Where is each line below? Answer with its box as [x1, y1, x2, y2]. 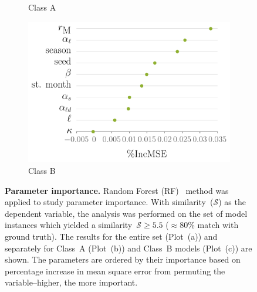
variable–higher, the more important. [5, 276, 138, 288]
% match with [188, 219, 239, 231]
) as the [218, 196, 246, 208]
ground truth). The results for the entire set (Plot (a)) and [5, 230, 218, 243]
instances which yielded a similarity [5, 219, 133, 231]
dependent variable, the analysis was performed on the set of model [5, 207, 248, 219]
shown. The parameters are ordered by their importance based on [5, 253, 241, 266]
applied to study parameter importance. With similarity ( [5, 196, 214, 208]
